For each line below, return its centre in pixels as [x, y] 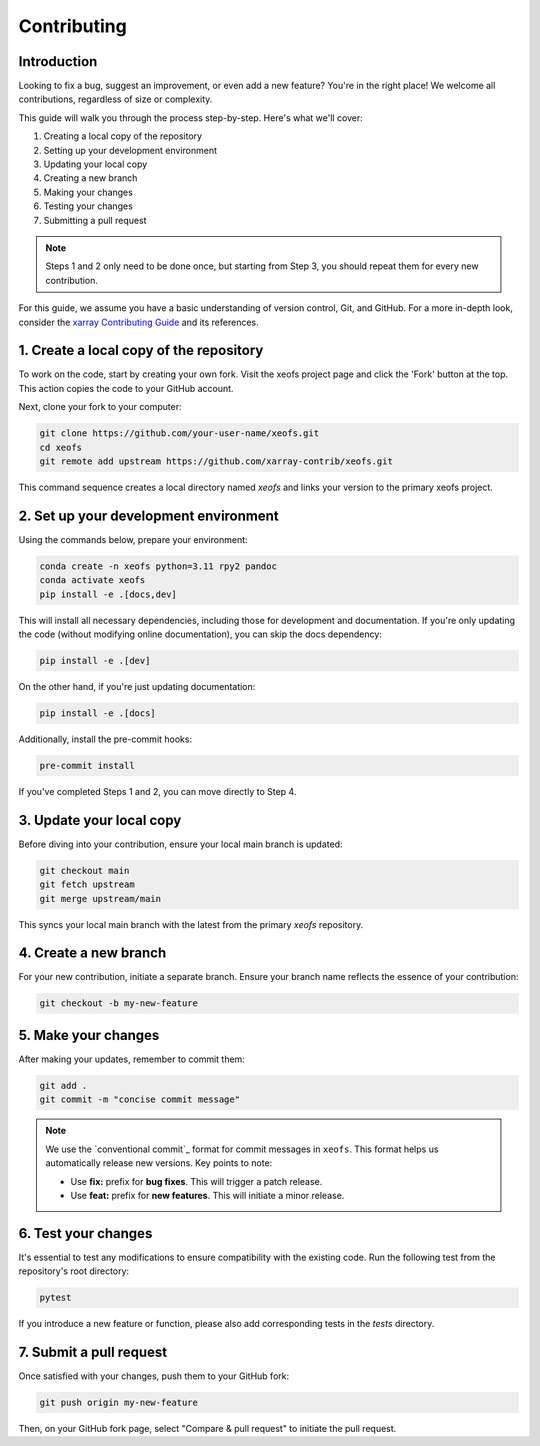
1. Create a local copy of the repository [141, 350]
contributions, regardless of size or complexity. [115, 99]
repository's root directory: [74, 1271]
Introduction [58, 61]
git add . [63, 1085]
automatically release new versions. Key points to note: [159, 1163]
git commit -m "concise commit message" [139, 1099]
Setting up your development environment [130, 150]
